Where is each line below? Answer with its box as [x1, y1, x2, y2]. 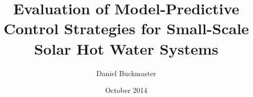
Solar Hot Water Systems [34, 38, 219, 59]
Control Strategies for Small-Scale [3, 18, 249, 39]
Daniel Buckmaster [96, 67, 157, 78]
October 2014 [105, 85, 148, 95]
